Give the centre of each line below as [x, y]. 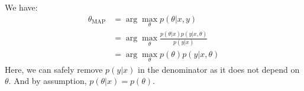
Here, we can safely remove [54, 69]
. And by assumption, [48, 81]
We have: [21, 7]
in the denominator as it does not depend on [219, 69]
